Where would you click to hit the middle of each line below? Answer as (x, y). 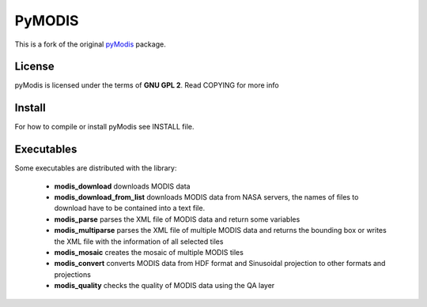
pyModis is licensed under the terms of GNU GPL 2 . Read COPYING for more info (147, 85)
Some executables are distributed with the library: (96, 168)
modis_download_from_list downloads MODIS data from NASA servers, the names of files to (206, 197)
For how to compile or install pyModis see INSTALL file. (104, 127)
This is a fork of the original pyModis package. (90, 44)
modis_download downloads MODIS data (122, 186)
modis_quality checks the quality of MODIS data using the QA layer (164, 286)
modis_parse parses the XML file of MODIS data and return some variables (177, 219)
